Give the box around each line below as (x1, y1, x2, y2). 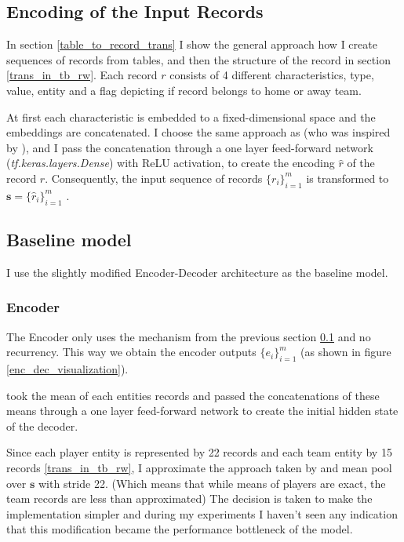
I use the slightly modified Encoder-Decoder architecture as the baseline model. (6, 264, 388, 280)
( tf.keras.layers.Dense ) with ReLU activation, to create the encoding (6, 155, 335, 171)
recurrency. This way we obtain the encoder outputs (6, 344, 257, 360)
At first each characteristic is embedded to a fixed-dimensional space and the (6, 108, 376, 125)
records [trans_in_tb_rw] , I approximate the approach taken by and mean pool (6, 459, 392, 475)
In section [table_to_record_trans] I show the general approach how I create (6, 36, 377, 53)
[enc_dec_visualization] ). (6, 360, 129, 376)
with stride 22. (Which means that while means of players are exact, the (38, 475, 386, 491)
